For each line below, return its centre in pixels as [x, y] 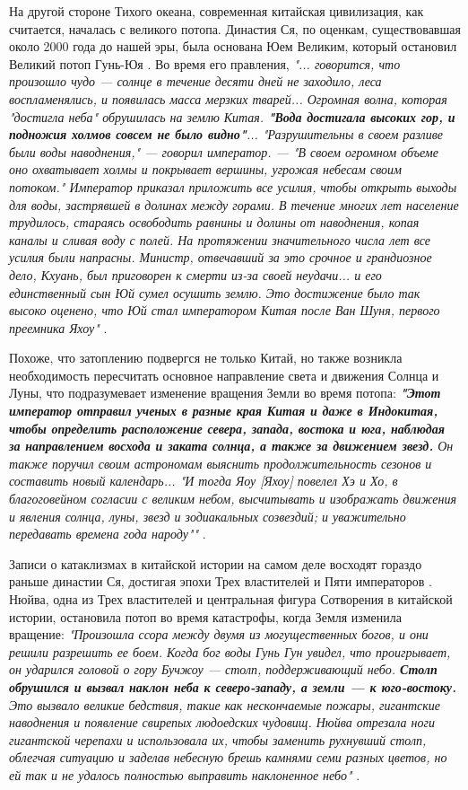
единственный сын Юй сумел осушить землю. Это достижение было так [215, 292]
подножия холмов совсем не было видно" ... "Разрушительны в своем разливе [226, 134]
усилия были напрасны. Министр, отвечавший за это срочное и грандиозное [221, 257]
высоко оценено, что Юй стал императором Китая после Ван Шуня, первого [225, 310]
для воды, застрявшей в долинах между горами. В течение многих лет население [234, 204]
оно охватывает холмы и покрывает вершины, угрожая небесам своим [205, 169]
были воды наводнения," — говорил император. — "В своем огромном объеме [224, 151]
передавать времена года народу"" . [108, 534]
